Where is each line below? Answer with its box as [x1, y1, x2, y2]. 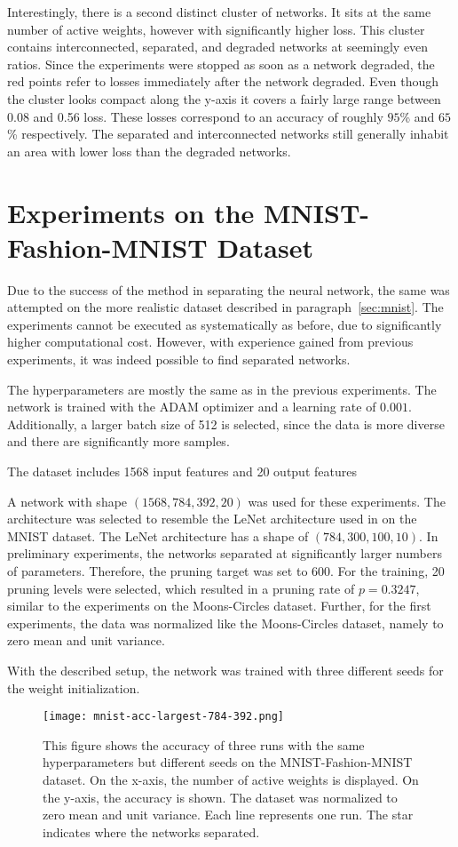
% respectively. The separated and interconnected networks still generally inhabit [7, 124, 449, 143]
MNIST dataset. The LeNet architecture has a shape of [7, 526, 309, 545]
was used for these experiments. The [248, 491, 446, 510]
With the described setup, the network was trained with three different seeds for [7, 660, 444, 679]
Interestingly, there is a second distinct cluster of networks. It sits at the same [7, 3, 431, 20]
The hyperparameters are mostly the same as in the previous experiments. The [7, 380, 437, 398]
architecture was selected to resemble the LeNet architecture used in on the [7, 509, 417, 528]
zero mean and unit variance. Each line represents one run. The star [43, 805, 414, 824]
